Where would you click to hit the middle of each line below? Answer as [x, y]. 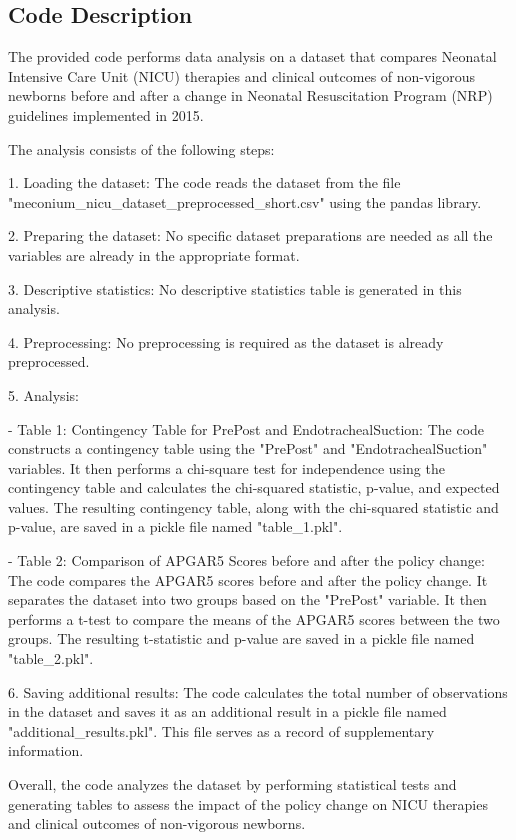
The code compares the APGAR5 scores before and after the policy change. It [248, 579]
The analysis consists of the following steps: [141, 148]
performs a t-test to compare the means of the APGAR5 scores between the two [254, 618]
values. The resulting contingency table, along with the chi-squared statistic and [253, 506]
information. [46, 750]
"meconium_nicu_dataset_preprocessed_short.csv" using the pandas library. [245, 201]
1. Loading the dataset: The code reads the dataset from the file [204, 182]
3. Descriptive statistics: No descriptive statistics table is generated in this [235, 288]
